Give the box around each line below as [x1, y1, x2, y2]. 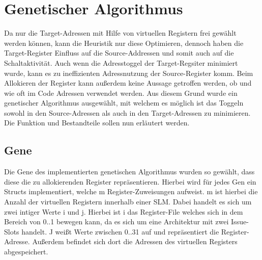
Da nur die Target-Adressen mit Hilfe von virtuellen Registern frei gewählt [4, 28, 237, 38]
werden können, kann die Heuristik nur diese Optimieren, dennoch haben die [4, 37, 244, 48]
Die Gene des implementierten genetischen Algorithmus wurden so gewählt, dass [4, 166, 255, 177]
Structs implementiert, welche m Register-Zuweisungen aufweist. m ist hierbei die [4, 186, 258, 197]
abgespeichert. [4, 246, 48, 257]
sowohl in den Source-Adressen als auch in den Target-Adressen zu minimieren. [4, 107, 251, 118]
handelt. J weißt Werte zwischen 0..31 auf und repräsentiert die [21, 226, 219, 237]
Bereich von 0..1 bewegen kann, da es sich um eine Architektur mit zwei [4, 216, 229, 227]
